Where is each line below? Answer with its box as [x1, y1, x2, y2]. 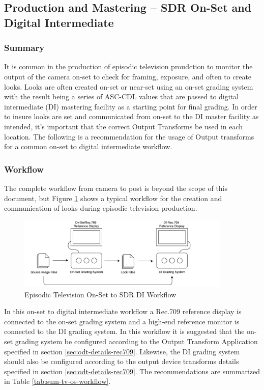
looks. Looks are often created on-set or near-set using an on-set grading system [4, 81, 253, 92]
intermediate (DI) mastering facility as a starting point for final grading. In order [4, 101, 257, 112]
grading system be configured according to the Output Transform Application [15, 336, 258, 346]
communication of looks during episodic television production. [4, 203, 197, 213]
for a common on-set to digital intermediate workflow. [4, 141, 172, 152]
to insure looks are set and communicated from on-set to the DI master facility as [4, 111, 259, 122]
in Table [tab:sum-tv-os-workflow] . [4, 376, 111, 386]
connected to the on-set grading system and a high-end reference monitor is [4, 316, 240, 326]
